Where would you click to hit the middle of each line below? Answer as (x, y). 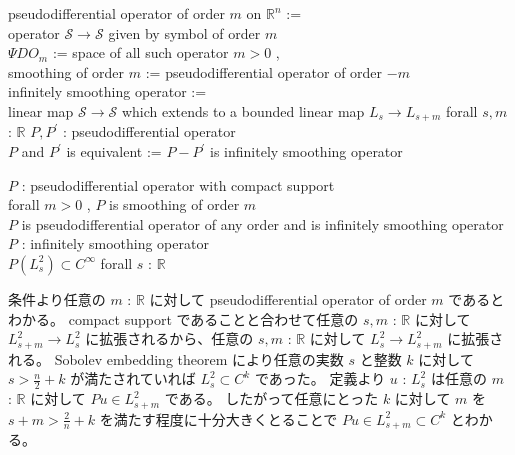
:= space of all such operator (140, 52)
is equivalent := (114, 151)
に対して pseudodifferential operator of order (288, 298)
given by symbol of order (184, 32)
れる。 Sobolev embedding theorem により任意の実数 (176, 358)
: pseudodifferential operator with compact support (178, 184)
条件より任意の (57, 298)
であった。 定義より (320, 378)
